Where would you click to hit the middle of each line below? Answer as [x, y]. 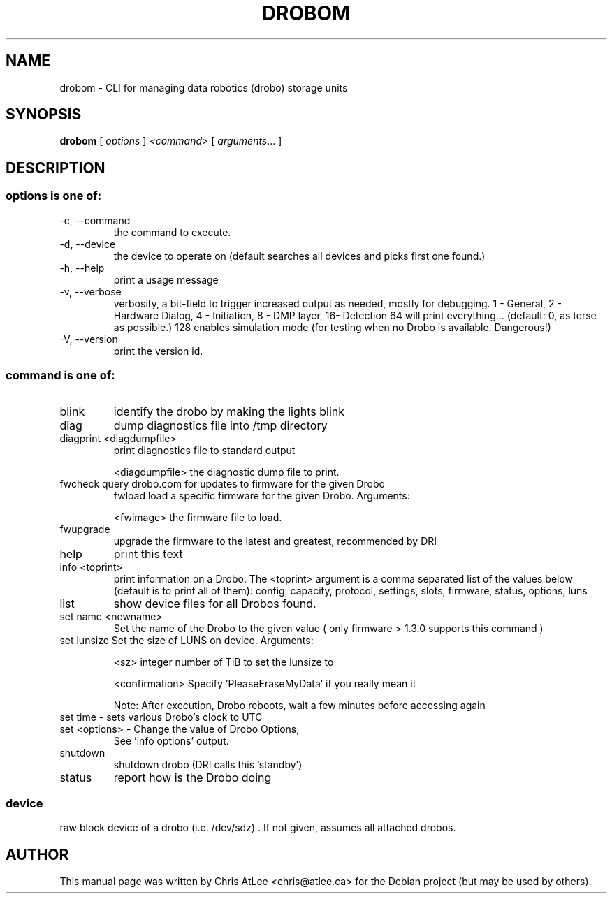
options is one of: [54, 196]
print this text [148, 554]
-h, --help [82, 268]
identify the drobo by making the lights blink [229, 412]
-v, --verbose [90, 291]
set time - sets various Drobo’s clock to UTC [161, 717]
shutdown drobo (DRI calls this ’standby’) [208, 765]
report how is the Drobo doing [192, 778]
